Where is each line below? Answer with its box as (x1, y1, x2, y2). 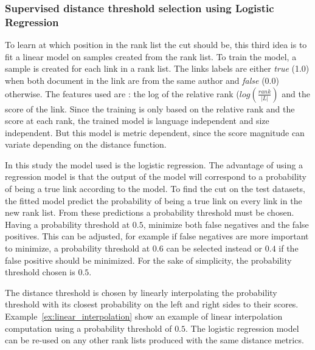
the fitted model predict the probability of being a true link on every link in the (5, 194, 302, 207)
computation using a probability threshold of (5, 321, 172, 334)
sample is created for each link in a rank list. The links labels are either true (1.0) (5, 62, 310, 75)
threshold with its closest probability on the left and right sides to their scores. (5, 298, 299, 311)
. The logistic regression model (185, 321, 299, 334)
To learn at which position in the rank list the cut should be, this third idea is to (5, 38, 307, 51)
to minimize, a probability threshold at (5, 242, 150, 255)
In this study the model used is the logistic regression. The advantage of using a (5, 158, 303, 171)
